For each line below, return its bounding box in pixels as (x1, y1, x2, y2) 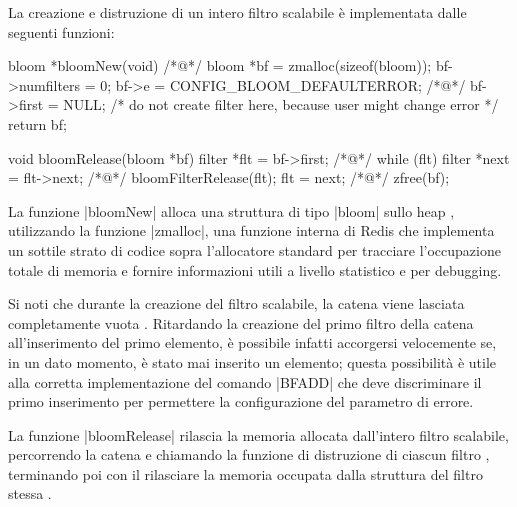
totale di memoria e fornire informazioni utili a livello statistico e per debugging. (8, 259, 502, 280)
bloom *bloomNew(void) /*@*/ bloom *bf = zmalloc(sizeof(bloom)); (8, 55, 432, 76)
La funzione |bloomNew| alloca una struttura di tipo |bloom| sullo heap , (8, 200, 455, 221)
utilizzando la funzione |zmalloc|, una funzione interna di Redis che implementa (8, 220, 495, 241)
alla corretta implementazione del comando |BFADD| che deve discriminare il (8, 371, 482, 392)
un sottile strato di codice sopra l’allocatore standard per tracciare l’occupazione (8, 239, 501, 260)
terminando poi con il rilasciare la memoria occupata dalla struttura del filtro (8, 463, 483, 484)
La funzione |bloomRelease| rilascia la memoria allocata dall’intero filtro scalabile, (8, 424, 509, 445)
